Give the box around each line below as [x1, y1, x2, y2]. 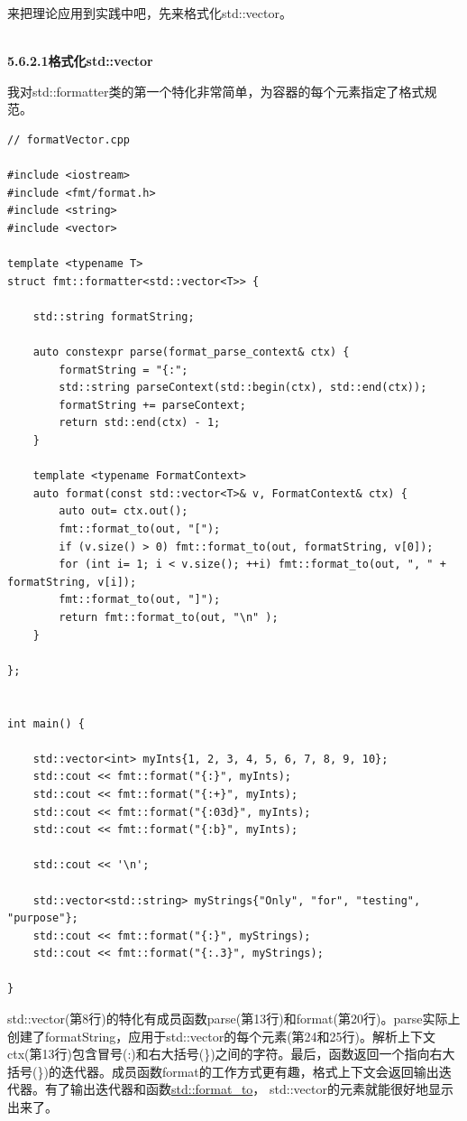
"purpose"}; [7, 912, 78, 925]
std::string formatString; [32, 310, 195, 323]
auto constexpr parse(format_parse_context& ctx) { [32, 346, 350, 359]
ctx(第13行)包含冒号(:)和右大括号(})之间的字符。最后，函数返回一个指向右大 [7, 1044, 455, 1063]
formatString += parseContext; [59, 398, 246, 412]
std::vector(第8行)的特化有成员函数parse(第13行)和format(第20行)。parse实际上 [7, 1009, 461, 1028]
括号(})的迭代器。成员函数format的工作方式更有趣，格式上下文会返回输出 [7, 1061, 439, 1080]
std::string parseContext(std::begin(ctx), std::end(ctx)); [59, 381, 427, 394]
